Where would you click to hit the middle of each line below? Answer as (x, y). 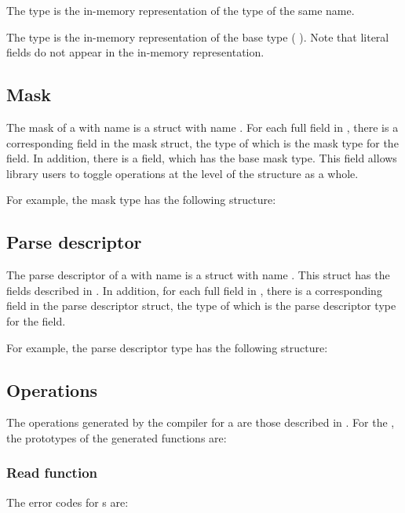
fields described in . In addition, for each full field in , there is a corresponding (194, 290)
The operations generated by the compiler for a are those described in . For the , (201, 422)
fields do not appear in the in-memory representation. (135, 52)
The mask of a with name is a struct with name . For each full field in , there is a (202, 127)
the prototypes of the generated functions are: (117, 437)
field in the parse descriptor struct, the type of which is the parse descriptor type (201, 306)
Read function (52, 473)
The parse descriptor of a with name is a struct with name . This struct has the (198, 275)
